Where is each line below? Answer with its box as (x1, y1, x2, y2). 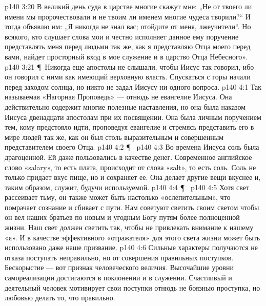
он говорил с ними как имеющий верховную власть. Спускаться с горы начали (5, 71, 251, 82)
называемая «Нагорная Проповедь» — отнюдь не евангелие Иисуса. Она (5, 91, 232, 102)
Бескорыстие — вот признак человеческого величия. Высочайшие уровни (5, 262, 234, 273)
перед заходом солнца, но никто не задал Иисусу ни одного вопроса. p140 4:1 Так (5, 81, 262, 92)
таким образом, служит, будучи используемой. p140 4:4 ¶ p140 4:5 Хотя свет (5, 181, 250, 192)
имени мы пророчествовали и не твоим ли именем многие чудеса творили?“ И (5, 11, 251, 22)
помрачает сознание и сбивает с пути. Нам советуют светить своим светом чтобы (5, 201, 259, 212)
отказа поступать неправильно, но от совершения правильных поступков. (5, 252, 234, 262)
